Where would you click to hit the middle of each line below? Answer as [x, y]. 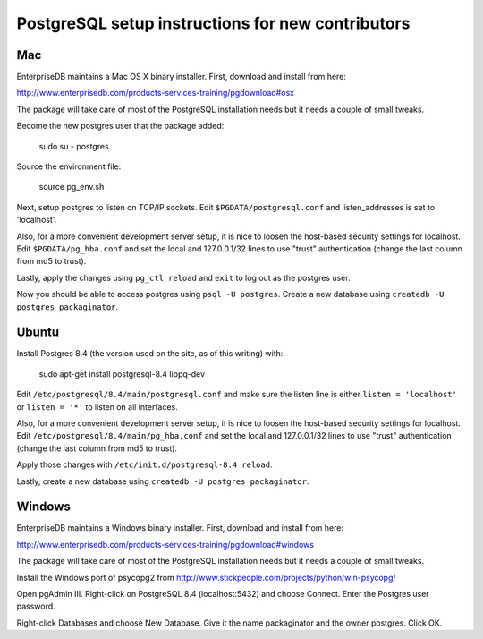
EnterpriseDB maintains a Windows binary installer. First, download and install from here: [180, 528]
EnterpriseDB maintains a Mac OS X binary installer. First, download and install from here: [181, 77]
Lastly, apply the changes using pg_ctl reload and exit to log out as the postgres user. [183, 277]
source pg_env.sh [72, 187]
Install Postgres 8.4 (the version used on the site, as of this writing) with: [150, 354]
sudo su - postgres [74, 146]
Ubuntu [38, 332]
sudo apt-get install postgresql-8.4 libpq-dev [122, 374]
